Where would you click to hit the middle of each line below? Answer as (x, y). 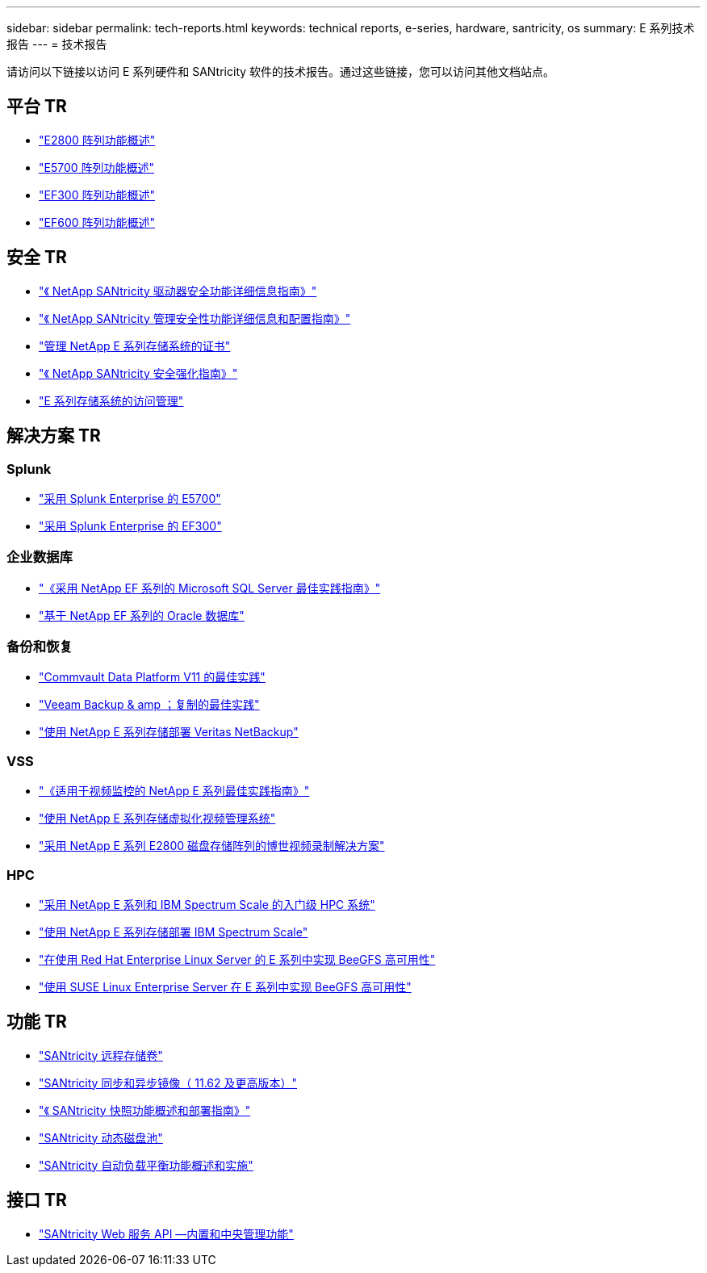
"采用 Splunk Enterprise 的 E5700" (130, 498)
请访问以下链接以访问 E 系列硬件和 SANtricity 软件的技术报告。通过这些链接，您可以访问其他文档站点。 (281, 71)
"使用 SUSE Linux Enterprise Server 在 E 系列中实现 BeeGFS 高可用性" (225, 986)
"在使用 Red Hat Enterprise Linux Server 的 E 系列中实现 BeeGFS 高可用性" (237, 959)
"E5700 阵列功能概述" (97, 167)
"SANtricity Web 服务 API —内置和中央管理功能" (166, 1233)
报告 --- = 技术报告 (57, 44)
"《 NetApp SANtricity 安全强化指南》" (138, 373)
